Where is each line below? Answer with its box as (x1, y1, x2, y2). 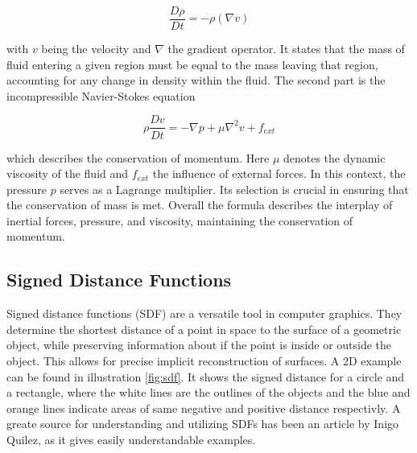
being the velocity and (41, 40, 151, 57)
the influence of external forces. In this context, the (152, 165, 406, 182)
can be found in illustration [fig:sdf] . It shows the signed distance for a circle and (6, 368, 405, 385)
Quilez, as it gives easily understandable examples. (6, 431, 256, 448)
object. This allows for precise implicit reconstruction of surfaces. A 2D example (6, 352, 402, 369)
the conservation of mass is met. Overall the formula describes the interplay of (6, 196, 393, 213)
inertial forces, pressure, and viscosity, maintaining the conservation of (6, 212, 353, 229)
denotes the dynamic (283, 149, 386, 166)
